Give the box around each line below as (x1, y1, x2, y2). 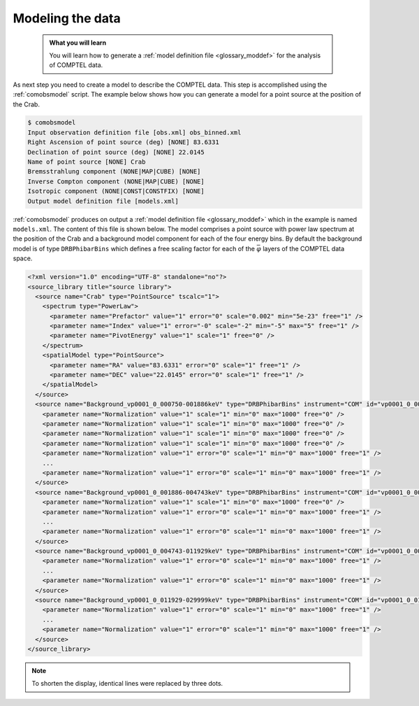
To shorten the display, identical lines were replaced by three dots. (31, 679, 223, 688)
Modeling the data (13, 10, 122, 26)
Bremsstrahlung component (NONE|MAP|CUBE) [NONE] (27, 168, 201, 176)
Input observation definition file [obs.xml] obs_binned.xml (27, 128, 242, 136)
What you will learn (49, 38, 107, 47)
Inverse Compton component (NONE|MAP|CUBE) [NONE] (27, 177, 205, 185)
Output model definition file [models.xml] (27, 197, 179, 205)
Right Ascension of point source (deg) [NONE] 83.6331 (27, 139, 219, 146)
